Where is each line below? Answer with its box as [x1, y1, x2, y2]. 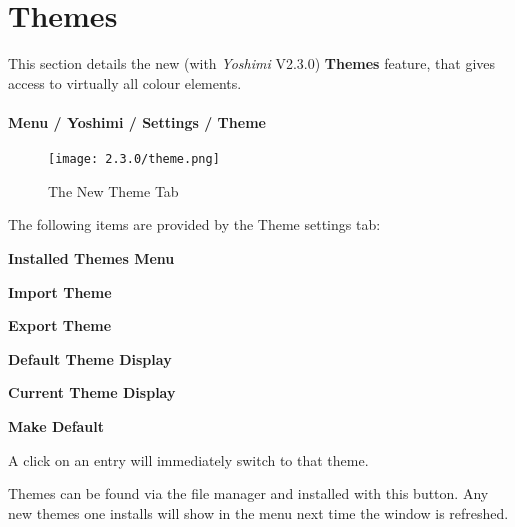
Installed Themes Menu [8, 247, 175, 268]
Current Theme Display [8, 382, 176, 403]
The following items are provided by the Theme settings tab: [8, 214, 381, 235]
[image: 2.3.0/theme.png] [48, 152, 220, 167]
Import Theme [8, 281, 112, 302]
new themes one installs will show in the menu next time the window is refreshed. [8, 502, 509, 523]
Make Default [8, 415, 105, 436]
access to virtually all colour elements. [8, 72, 242, 93]
